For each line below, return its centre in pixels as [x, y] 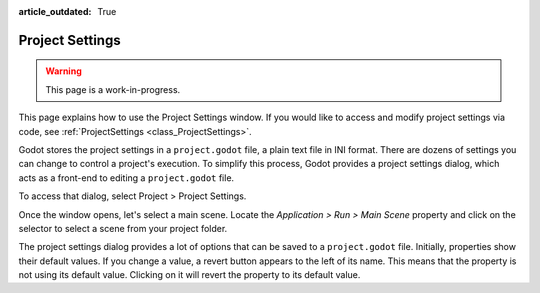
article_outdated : [55, 11]
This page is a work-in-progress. [113, 89]
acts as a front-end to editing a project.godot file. [126, 177]
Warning [63, 71]
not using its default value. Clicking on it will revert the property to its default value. [189, 275]
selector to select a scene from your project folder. [123, 228]
